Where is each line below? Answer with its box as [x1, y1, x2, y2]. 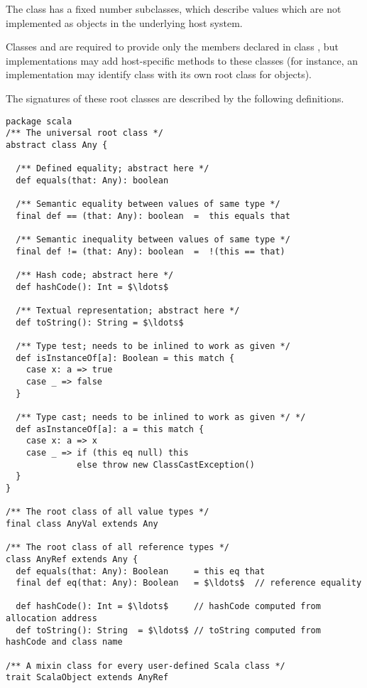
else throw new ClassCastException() [77, 459, 255, 470]
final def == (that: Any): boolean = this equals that [16, 210, 290, 221]
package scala [6, 116, 72, 127]
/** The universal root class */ [6, 128, 163, 139]
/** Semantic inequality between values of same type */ [16, 235, 290, 245]
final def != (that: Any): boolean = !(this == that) [16, 246, 285, 257]
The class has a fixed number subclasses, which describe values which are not [6, 1, 341, 16]
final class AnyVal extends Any [6, 518, 158, 529]
